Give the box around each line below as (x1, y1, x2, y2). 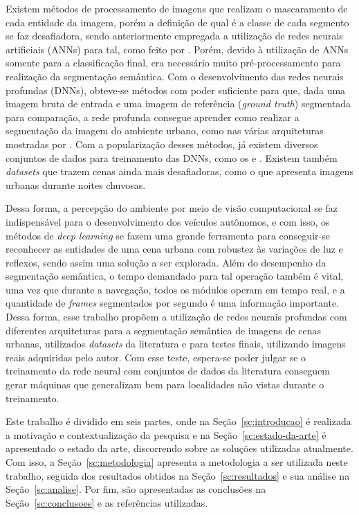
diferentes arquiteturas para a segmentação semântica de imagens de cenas (6, 323, 321, 337)
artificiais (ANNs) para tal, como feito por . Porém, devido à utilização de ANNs (6, 42, 349, 56)
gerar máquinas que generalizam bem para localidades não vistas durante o (6, 377, 324, 392)
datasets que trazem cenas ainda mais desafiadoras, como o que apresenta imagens (6, 164, 353, 179)
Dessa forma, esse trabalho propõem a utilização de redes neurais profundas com (6, 309, 347, 324)
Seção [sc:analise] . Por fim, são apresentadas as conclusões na (6, 482, 266, 496)
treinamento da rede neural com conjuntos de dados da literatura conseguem (6, 363, 331, 378)
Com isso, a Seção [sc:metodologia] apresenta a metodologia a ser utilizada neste (6, 455, 348, 469)
